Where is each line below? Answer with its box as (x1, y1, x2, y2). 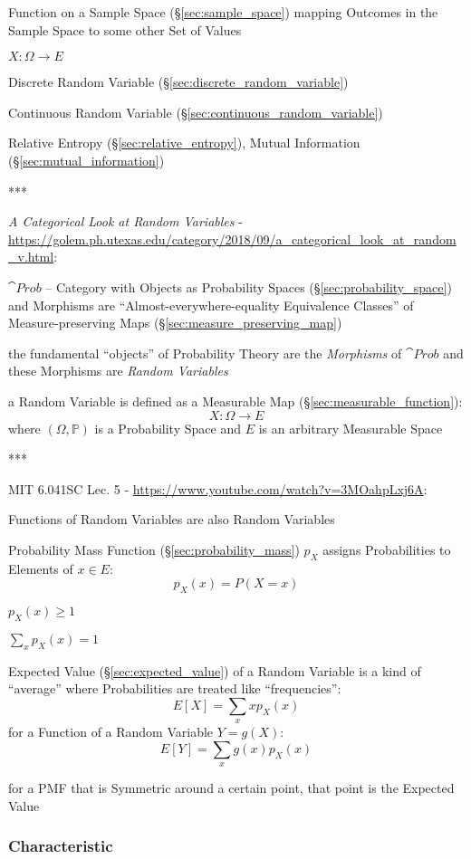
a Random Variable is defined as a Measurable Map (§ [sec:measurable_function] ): (8, 391, 463, 410)
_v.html (8, 247, 54, 266)
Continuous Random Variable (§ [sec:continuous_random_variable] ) (8, 102, 383, 121)
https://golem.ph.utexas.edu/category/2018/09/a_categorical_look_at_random (8, 229, 457, 248)
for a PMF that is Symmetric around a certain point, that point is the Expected (8, 778, 455, 797)
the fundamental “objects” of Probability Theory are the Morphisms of (8, 343, 402, 362)
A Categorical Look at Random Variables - (8, 212, 243, 231)
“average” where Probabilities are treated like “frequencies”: (8, 679, 341, 698)
